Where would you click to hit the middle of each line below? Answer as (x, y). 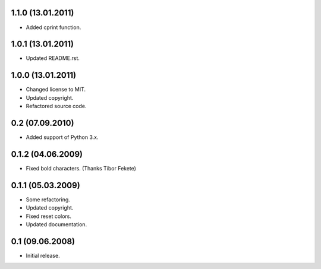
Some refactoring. (48, 200)
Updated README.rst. (53, 58)
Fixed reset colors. (48, 216)
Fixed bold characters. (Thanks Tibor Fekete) (81, 168)
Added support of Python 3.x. (62, 137)
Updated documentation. (56, 224)
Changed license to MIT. (56, 90)
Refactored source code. (56, 106)
